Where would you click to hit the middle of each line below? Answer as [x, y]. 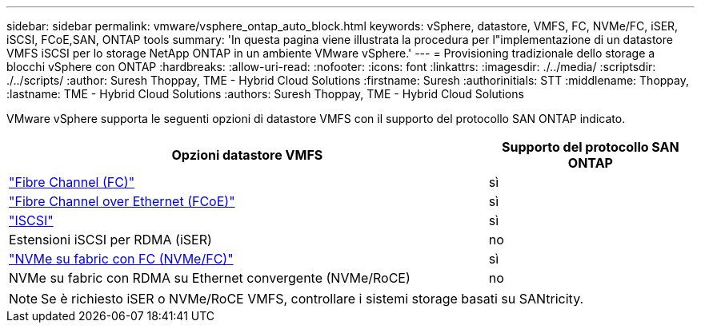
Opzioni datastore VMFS [247, 155]
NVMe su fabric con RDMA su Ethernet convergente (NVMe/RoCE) [210, 278]
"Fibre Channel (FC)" [72, 182]
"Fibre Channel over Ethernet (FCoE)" [122, 201]
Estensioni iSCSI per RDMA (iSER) [110, 240]
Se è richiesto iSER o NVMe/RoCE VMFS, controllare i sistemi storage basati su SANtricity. [312, 299]
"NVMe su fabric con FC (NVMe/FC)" [121, 259]
